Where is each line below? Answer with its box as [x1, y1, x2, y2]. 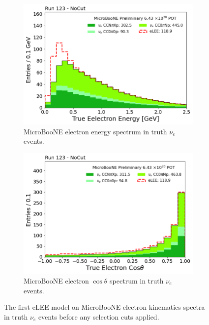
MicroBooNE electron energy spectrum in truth [24, 126, 167, 136]
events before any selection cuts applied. [38, 311, 159, 322]
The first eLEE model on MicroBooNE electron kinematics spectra [4, 302, 205, 312]
